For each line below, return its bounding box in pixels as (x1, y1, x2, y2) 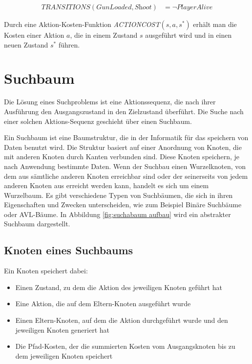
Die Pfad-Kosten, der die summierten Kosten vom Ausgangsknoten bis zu (15, 341, 235, 351)
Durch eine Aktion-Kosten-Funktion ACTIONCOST (4, 19, 160, 29)
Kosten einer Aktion (4, 30, 64, 40)
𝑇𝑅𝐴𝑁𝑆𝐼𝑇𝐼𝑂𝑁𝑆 (41, 4, 90, 11)
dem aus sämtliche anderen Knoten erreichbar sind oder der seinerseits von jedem (4, 170, 248, 181)
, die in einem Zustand (70, 30, 138, 40)
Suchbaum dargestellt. (4, 218, 70, 229)
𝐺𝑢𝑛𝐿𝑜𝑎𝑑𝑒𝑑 (96, 4, 132, 11)
